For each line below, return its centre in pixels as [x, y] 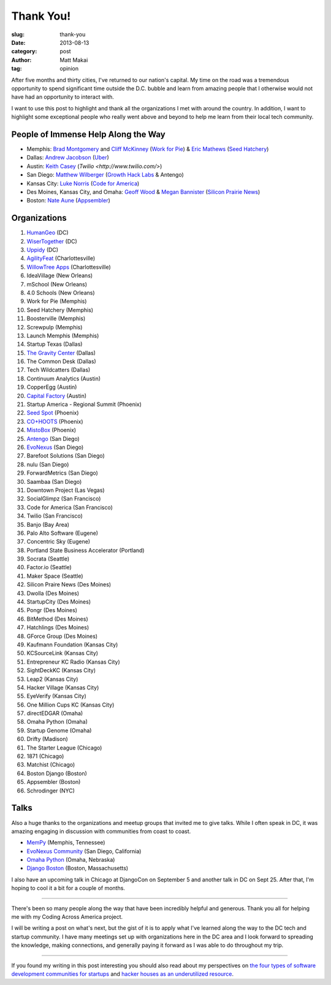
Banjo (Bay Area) [48, 524]
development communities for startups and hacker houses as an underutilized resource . [123, 974]
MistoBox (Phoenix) [51, 430]
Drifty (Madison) [48, 739]
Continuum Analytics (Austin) [64, 378]
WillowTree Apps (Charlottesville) [69, 267]
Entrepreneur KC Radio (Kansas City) [74, 662]
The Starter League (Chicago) [64, 748]
